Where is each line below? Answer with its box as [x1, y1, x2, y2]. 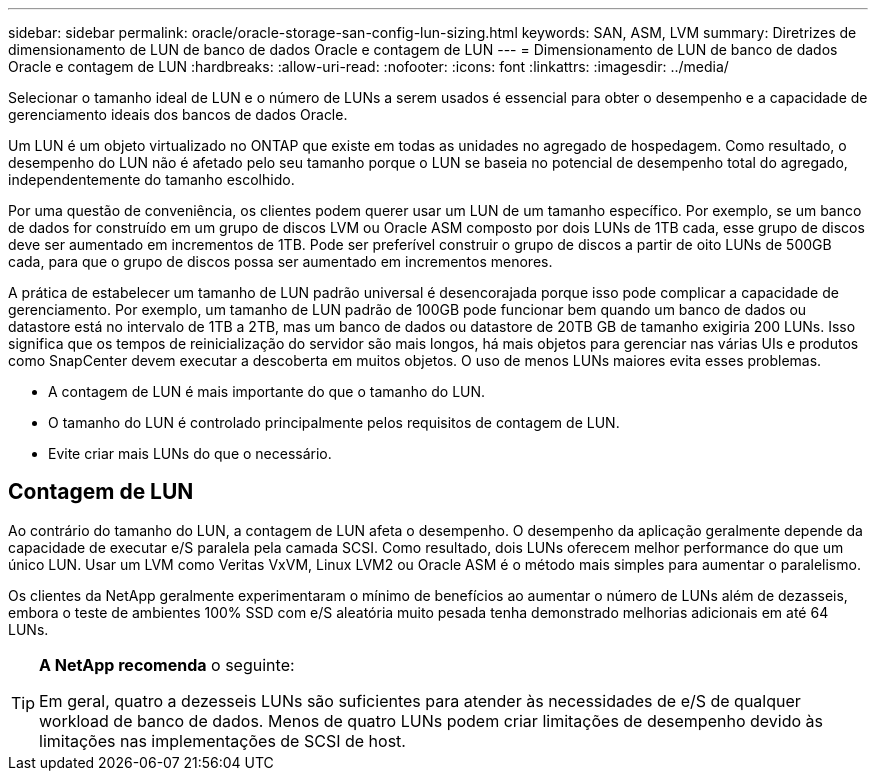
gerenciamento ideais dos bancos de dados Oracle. [8, 106, 348, 123]
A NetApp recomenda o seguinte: [39, 654, 295, 675]
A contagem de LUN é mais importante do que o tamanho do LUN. [48, 383, 486, 400]
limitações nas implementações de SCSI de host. [39, 730, 406, 751]
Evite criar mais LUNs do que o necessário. [48, 445, 332, 462]
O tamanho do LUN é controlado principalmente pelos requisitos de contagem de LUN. [48, 414, 620, 431]
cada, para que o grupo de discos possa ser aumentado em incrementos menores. [8, 253, 553, 270]
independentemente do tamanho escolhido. [8, 171, 295, 188]
